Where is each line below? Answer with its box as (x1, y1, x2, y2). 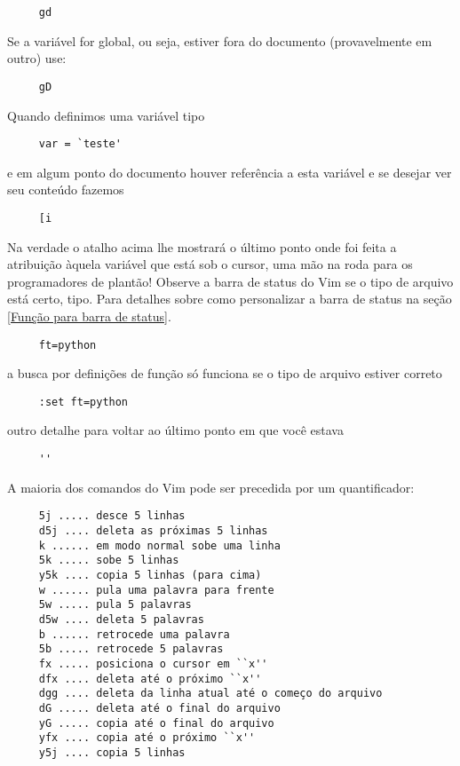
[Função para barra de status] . (7, 306, 171, 325)
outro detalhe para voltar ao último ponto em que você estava (7, 421, 344, 439)
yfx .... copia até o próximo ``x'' (38, 731, 256, 745)
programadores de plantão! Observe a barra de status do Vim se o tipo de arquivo (7, 272, 454, 290)
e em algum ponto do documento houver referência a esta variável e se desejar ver (7, 162, 452, 181)
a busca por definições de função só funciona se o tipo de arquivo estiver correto (7, 364, 442, 383)
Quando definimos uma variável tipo (7, 106, 205, 124)
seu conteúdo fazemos (7, 180, 124, 199)
